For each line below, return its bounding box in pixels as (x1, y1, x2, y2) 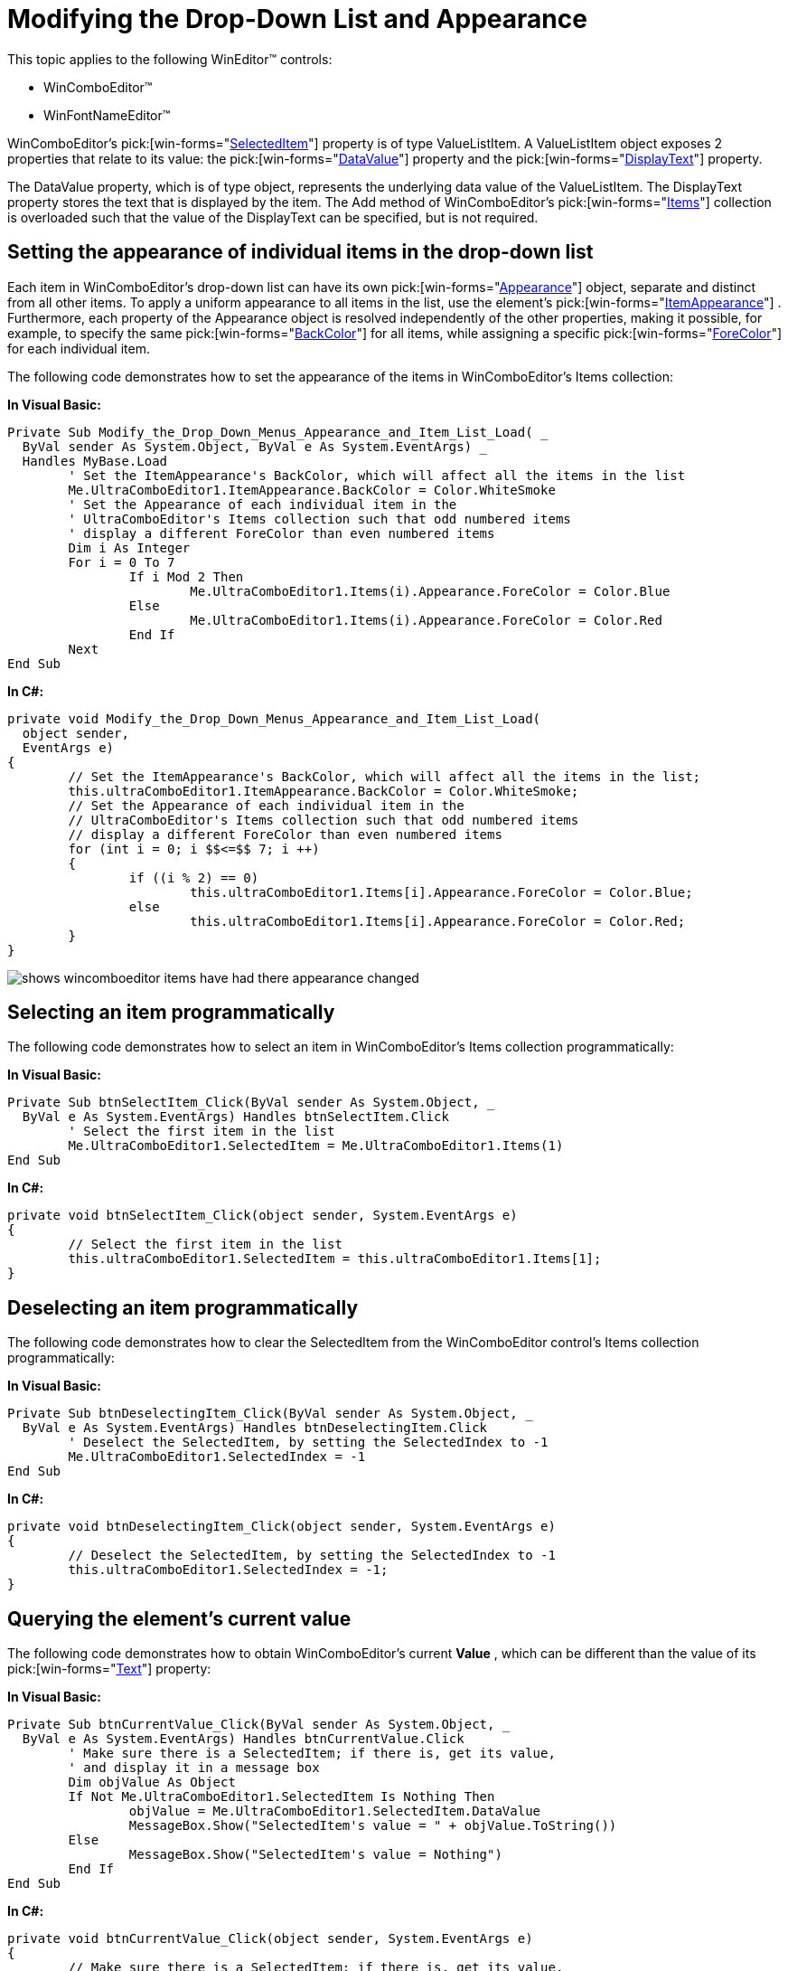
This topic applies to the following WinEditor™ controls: (7, 51, 333, 67)
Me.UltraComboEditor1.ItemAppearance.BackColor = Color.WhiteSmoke (68, 482, 556, 497)
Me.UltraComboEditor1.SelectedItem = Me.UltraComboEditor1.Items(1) (68, 1138, 564, 1154)
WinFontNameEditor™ (43, 107, 171, 123)
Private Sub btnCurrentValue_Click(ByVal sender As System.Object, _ (7, 1717, 511, 1732)
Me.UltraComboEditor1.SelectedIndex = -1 (68, 1449, 366, 1465)
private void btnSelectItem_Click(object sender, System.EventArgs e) (7, 1208, 518, 1223)
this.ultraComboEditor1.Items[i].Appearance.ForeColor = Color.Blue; (190, 884, 693, 900)
